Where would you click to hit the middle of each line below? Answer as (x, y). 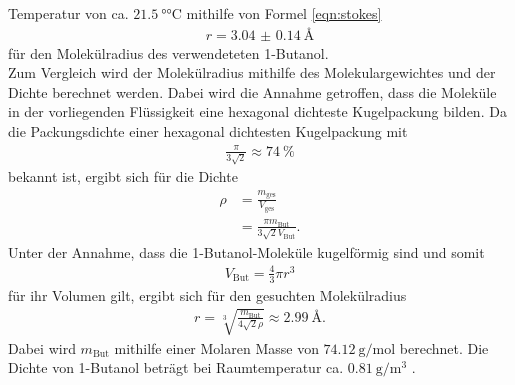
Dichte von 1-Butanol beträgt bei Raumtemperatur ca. (176, 367)
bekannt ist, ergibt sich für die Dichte (123, 176)
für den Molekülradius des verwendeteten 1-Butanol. (168, 52)
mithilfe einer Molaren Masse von (216, 347)
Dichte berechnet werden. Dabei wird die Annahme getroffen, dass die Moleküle (252, 91)
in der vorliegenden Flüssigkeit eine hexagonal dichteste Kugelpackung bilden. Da (257, 111)
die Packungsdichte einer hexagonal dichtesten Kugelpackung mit (208, 131)
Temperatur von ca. (68, 13)
